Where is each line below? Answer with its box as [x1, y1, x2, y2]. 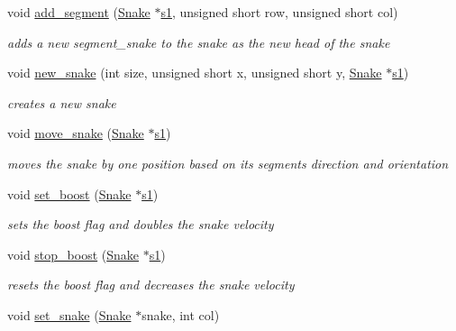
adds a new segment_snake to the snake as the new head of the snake [7, 32, 390, 51]
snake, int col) [141, 305, 220, 324]
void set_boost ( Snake [7, 184, 132, 203]
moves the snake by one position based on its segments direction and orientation [7, 153, 449, 172]
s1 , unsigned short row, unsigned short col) [160, 3, 398, 21]
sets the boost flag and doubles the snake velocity [7, 215, 274, 234]
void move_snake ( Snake [7, 124, 144, 143]
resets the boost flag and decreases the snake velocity [7, 275, 295, 294]
